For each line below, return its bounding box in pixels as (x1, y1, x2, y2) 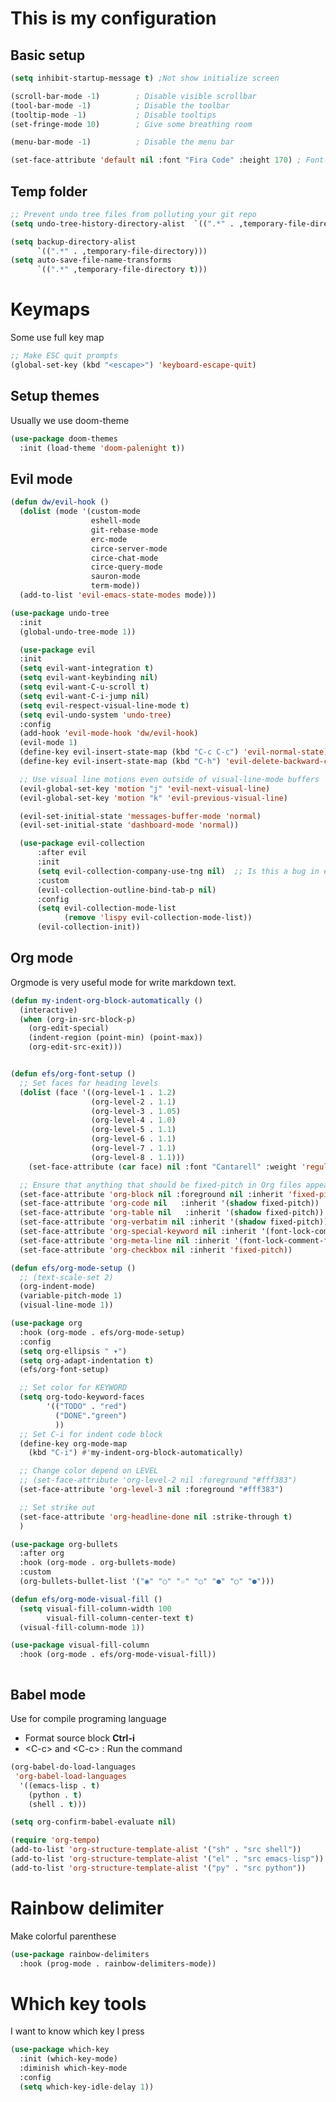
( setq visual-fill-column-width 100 (19, 1603, 172, 1614)
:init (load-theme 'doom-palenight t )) (19, 443, 186, 453)
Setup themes (10, 388, 100, 405)
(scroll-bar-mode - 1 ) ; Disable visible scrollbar (10, 91, 257, 101)
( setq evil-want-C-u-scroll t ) (19, 682, 150, 692)
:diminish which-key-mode (19, 2063, 128, 2074)
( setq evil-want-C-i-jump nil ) (19, 691, 150, 701)
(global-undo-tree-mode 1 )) (19, 627, 137, 637)
